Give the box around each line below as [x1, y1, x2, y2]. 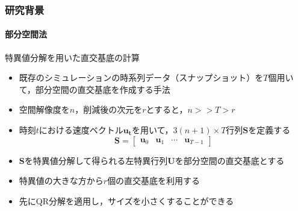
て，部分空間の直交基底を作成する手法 [19, 83, 170, 95]
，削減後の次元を [75, 103, 143, 116]
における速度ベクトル [39, 124, 123, 136]
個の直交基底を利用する [107, 174, 200, 187]
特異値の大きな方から [19, 174, 104, 187]
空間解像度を [19, 103, 70, 116]
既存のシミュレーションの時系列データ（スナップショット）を [19, 71, 264, 84]
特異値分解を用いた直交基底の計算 [5, 51, 140, 63]
